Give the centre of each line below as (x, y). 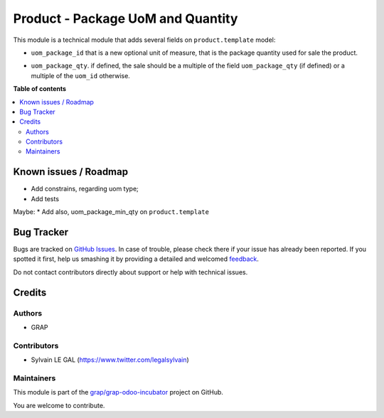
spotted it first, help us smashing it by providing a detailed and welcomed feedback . (136, 259)
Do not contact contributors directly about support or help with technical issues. (130, 272)
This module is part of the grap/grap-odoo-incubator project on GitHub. (118, 392)
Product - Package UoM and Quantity (126, 18)
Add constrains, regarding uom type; (85, 189)
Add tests (45, 198)
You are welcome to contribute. (59, 405)
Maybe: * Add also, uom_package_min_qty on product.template (111, 212)
